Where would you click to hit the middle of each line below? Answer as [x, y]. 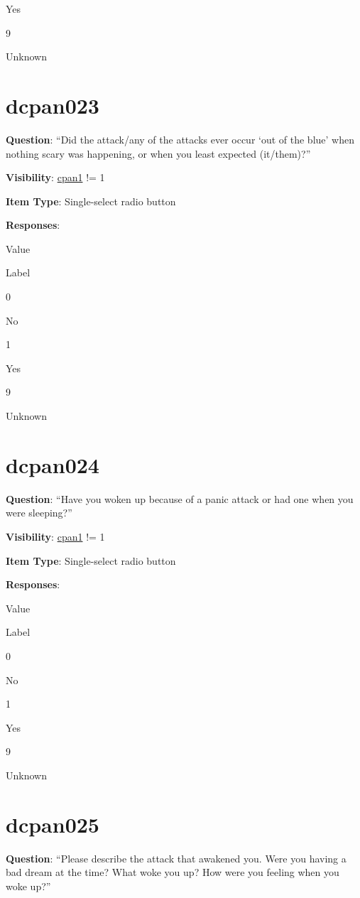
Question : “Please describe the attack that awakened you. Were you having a [176, 858]
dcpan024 [53, 464]
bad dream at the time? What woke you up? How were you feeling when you [173, 872]
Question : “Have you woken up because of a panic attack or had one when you [180, 498]
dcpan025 [53, 824]
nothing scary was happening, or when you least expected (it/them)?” [158, 153]
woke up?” [28, 886]
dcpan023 [53, 105]
